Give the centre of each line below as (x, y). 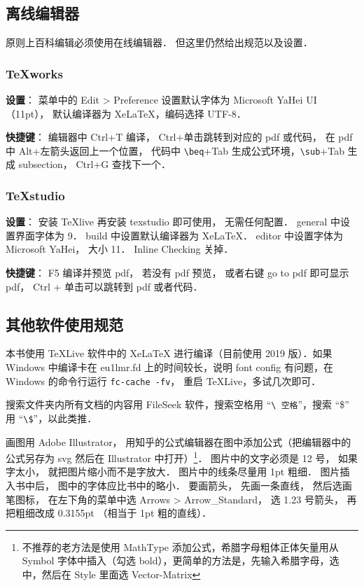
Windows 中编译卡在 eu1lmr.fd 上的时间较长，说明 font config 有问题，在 (169, 367)
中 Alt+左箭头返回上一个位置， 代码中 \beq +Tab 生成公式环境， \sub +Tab (175, 150)
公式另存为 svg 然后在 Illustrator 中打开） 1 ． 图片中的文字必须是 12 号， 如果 (182, 457)
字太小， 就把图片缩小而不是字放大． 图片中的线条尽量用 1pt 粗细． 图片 (173, 472)
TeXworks (34, 73)
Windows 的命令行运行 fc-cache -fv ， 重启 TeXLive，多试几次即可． (163, 381)
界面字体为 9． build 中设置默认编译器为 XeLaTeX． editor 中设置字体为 (179, 235)
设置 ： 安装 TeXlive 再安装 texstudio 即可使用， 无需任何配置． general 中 (173, 222)
